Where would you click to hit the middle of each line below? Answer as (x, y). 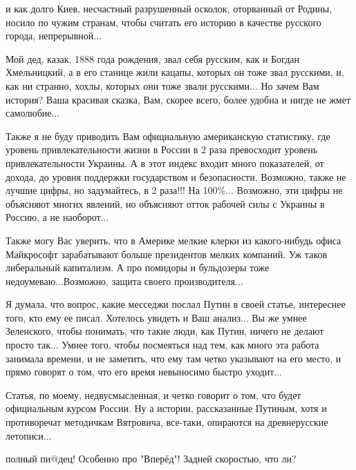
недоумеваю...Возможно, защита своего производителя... (124, 281)
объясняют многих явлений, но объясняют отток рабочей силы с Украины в (165, 203)
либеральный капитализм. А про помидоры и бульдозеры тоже (138, 267)
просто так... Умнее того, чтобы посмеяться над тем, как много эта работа (162, 345)
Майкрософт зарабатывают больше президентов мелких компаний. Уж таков (167, 254)
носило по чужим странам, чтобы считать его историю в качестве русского (163, 22)
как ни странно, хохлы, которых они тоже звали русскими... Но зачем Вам (162, 85)
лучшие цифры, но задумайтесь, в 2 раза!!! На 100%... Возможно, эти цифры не (174, 190)
